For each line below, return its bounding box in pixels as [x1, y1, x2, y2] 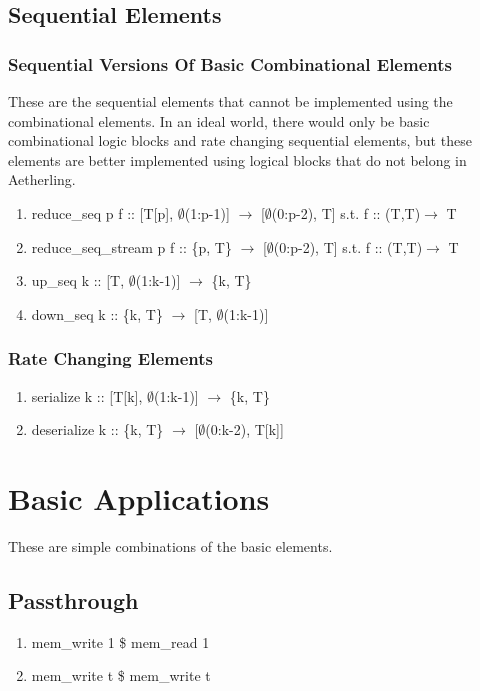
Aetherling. [8, 169, 76, 190]
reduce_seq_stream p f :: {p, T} [31, 236, 232, 257]
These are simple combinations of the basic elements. [8, 535, 333, 556]
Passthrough [8, 584, 139, 615]
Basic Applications [8, 477, 270, 518]
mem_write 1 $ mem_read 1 [31, 631, 210, 652]
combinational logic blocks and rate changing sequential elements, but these [8, 130, 472, 151]
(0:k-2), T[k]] [205, 419, 284, 440]
